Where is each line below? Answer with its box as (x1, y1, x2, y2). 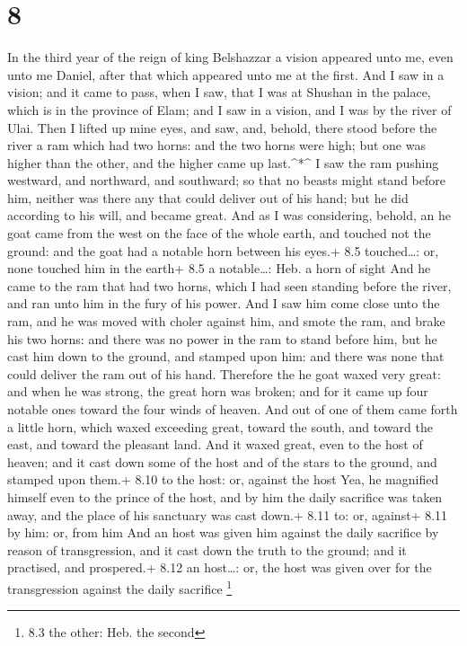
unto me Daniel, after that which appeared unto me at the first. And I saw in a (7, 65, 445, 84)
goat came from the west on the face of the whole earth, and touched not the (7, 224, 431, 243)
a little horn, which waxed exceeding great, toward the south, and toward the (7, 417, 433, 436)
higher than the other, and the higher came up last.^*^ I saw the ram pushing (7, 153, 439, 172)
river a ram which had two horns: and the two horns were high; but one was (7, 136, 426, 155)
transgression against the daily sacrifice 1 (7, 576, 233, 597)
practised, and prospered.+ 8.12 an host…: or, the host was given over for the (7, 558, 432, 577)
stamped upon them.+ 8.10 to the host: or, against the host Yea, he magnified (7, 470, 439, 489)
